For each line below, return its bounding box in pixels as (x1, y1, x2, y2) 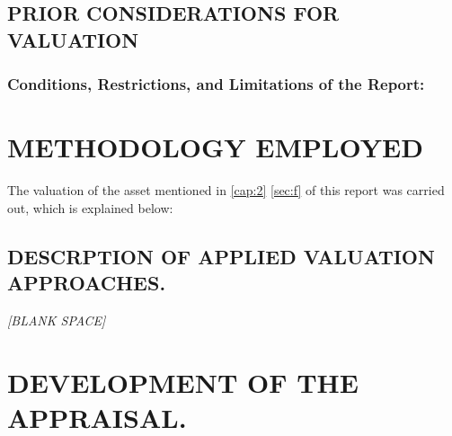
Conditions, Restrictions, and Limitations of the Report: (7, 73, 425, 95)
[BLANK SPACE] (7, 310, 106, 329)
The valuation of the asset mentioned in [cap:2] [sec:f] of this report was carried (7, 181, 445, 200)
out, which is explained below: (7, 198, 173, 217)
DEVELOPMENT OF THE (7, 363, 359, 400)
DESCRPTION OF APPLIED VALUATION (7, 242, 435, 270)
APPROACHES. (7, 269, 166, 297)
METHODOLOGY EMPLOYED (7, 129, 423, 165)
